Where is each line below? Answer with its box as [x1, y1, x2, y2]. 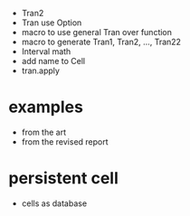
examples [8, 97, 83, 117]
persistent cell [8, 168, 119, 189]
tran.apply [21, 65, 61, 76]
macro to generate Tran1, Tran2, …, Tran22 [21, 36, 182, 47]
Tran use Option [21, 17, 82, 28]
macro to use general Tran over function [21, 27, 173, 37]
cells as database [21, 198, 88, 209]
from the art [21, 127, 67, 137]
